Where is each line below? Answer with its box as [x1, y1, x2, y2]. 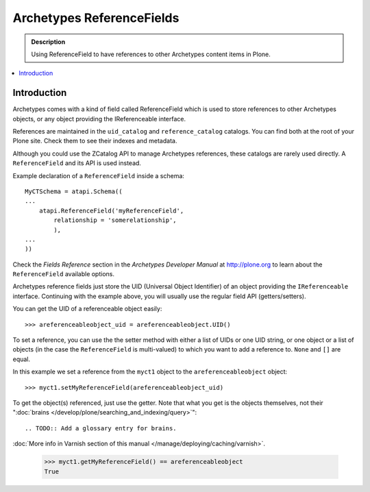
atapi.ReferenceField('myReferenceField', [38, 206, 184, 214]
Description [31, 38, 66, 46]
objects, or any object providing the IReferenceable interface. [12, 114, 186, 123]
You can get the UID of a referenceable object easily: [12, 305, 162, 313]
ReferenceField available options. [12, 270, 115, 278]
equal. [12, 355, 31, 363]
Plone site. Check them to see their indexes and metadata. [12, 137, 177, 145]
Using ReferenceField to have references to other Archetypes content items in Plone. [31, 50, 271, 58]
